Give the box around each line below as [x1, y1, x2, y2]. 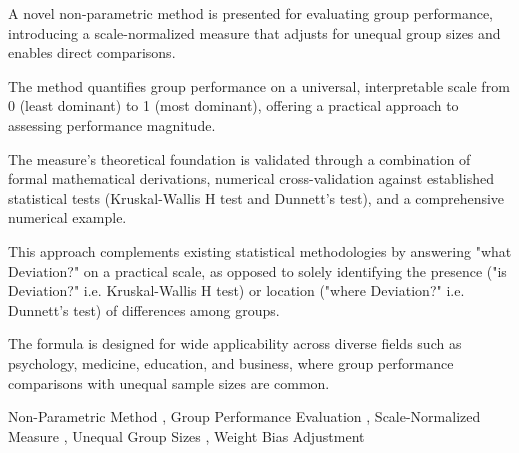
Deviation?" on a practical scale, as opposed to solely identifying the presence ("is [8, 260, 507, 281]
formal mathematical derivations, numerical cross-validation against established [8, 168, 494, 189]
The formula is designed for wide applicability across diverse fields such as [8, 333, 462, 354]
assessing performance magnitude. [8, 114, 216, 135]
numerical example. [8, 207, 127, 228]
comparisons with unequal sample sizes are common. [8, 372, 330, 393]
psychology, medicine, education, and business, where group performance [8, 352, 454, 373]
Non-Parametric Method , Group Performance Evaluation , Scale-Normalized [8, 406, 481, 427]
